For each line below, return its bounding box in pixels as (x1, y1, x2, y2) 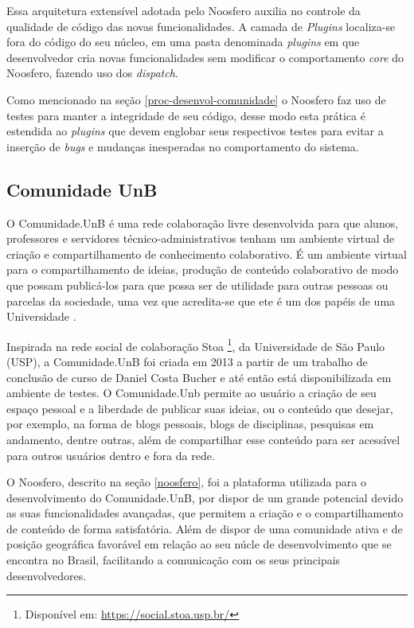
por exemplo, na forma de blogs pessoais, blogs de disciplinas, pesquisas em (6, 415, 374, 432)
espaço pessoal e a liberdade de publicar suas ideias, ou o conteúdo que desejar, (6, 400, 393, 416)
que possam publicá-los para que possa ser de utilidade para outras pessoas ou (6, 276, 389, 293)
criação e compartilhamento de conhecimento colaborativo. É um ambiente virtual (6, 245, 407, 262)
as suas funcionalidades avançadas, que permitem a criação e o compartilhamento (6, 505, 404, 521)
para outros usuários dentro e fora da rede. (6, 447, 215, 463)
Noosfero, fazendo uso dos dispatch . (6, 64, 178, 81)
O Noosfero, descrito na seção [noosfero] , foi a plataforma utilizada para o (6, 474, 367, 490)
